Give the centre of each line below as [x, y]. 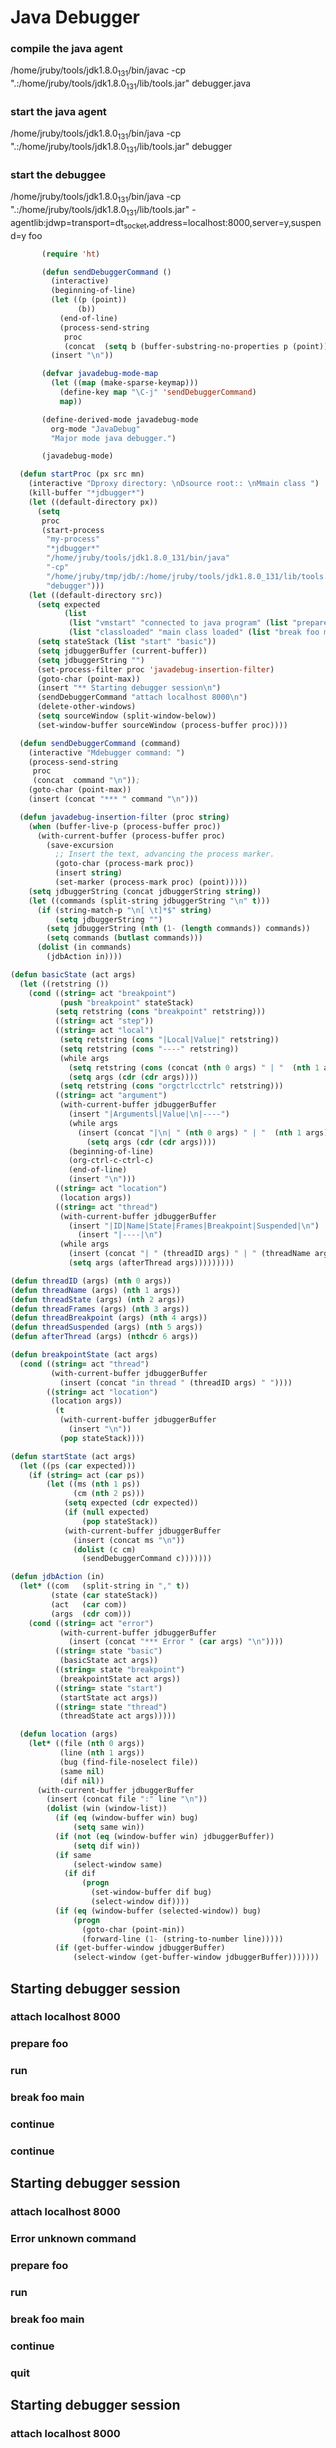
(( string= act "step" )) [104, 1021]
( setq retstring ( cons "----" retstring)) [149, 1049]
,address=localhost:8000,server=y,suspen [234, 222]
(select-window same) [118, 1864]
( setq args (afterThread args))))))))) [151, 1263]
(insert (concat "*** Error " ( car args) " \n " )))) [176, 1642]
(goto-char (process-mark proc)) [124, 864]
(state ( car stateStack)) [104, 1596]
